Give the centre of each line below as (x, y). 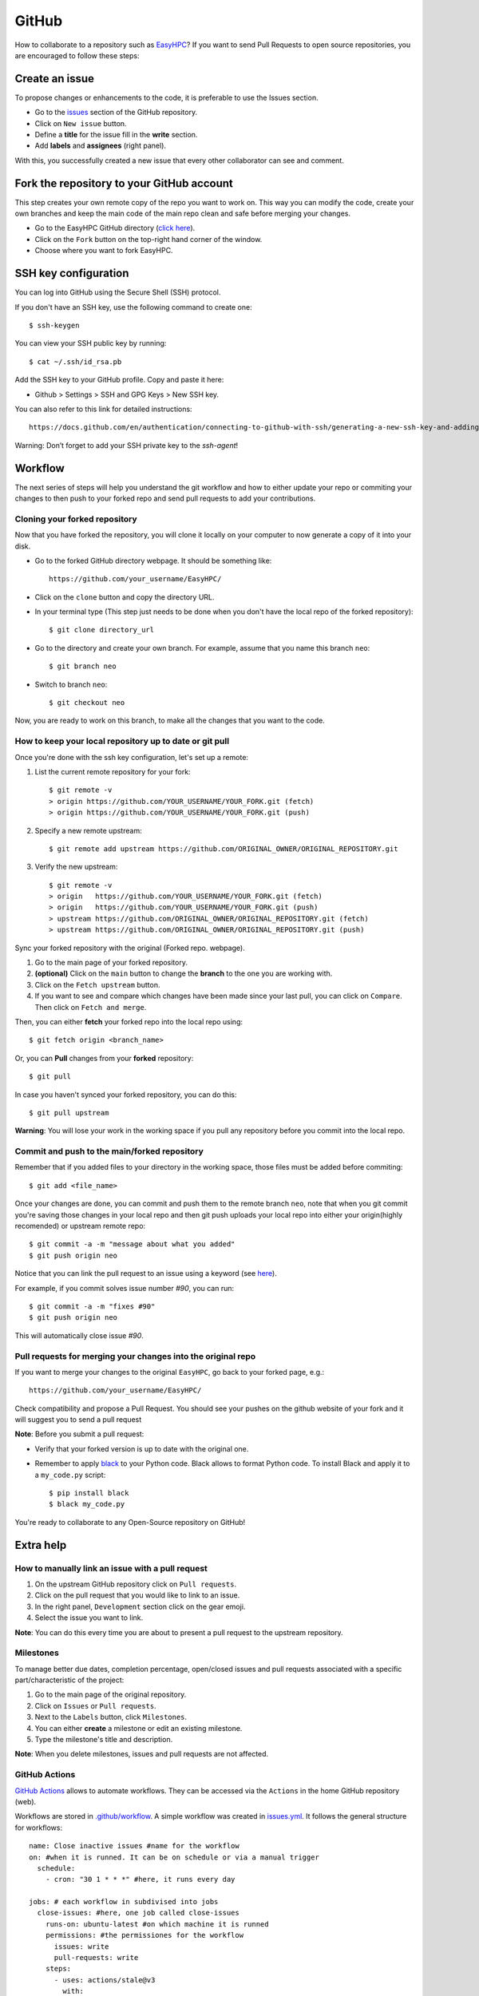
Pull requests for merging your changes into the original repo (135, 1356)
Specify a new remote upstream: (89, 830)
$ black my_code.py (87, 1504)
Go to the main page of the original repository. (111, 1695)
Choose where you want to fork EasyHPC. (104, 251)
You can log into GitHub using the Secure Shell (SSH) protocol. (118, 292)
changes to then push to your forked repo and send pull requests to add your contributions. (165, 498)
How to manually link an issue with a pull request (111, 1568)
